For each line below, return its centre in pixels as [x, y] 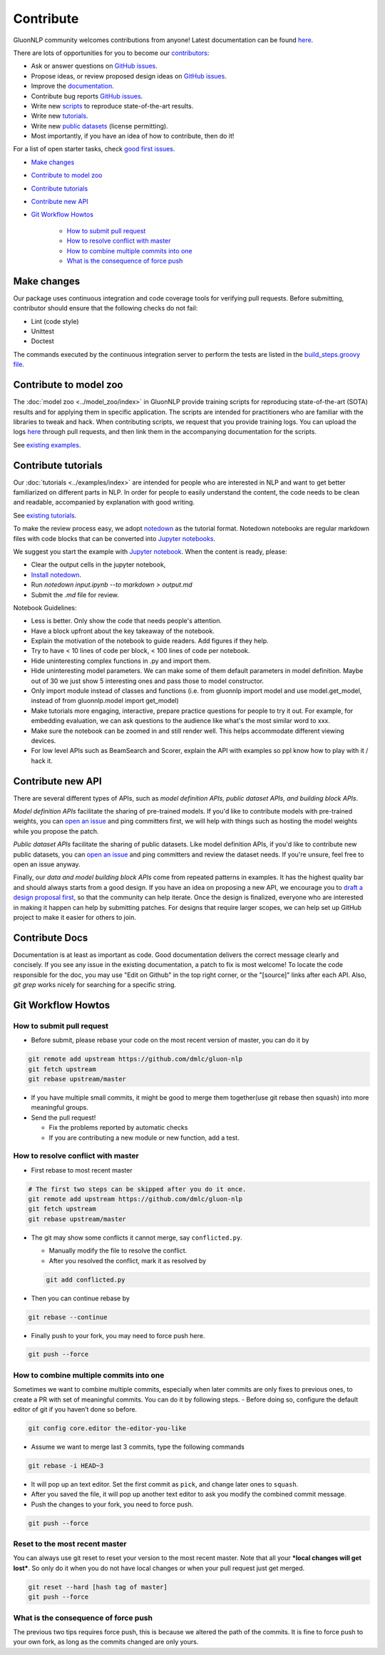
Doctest [43, 341]
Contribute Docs [51, 937]
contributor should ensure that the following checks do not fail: [106, 308]
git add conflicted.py [86, 1280]
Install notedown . [56, 575]
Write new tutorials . [60, 116]
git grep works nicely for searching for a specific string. [95, 985]
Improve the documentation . [72, 86]
